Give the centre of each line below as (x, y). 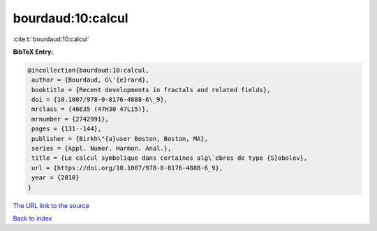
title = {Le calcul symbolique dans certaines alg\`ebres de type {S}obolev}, (170, 158)
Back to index (32, 218)
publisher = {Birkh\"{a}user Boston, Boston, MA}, (120, 139)
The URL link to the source (51, 205)
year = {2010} (56, 178)
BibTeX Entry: (33, 52)
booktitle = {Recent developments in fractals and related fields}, (151, 90)
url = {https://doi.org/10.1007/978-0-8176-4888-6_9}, (127, 168)
